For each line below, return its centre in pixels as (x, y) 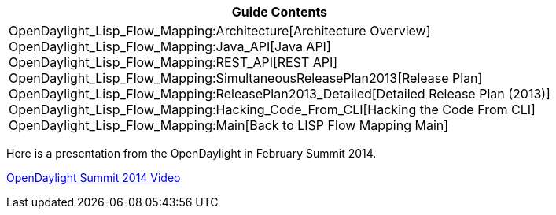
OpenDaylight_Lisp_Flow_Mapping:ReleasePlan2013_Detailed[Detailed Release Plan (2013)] (280, 94)
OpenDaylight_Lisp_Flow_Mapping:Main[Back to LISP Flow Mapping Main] (229, 125)
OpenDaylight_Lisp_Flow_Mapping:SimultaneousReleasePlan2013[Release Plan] (246, 78)
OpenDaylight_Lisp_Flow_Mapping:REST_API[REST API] (173, 62)
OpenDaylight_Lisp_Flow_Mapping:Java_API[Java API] (170, 46)
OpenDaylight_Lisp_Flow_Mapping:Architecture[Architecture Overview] (220, 31)
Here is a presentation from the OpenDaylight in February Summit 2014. (191, 153)
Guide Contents (280, 12)
